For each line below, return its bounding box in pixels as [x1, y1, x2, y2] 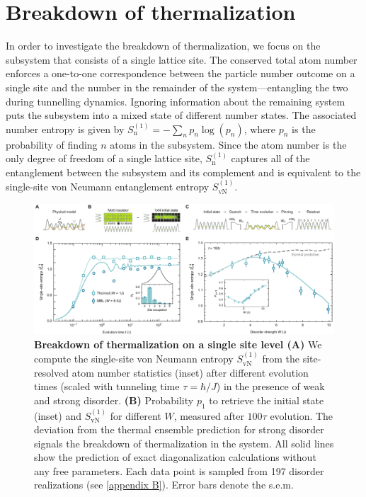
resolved [34, 365, 69, 379]
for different [110, 408, 161, 423]
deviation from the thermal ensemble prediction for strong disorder [34, 422, 324, 437]
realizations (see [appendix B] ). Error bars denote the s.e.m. [34, 477, 294, 492]
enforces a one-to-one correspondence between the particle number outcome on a [6, 66, 355, 81]
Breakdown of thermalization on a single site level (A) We [34, 336, 322, 351]
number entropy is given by [6, 121, 125, 136]
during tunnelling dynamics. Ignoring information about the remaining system [6, 93, 345, 108]
